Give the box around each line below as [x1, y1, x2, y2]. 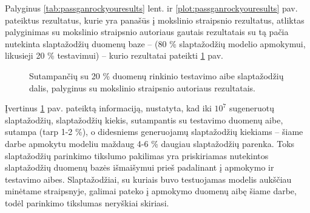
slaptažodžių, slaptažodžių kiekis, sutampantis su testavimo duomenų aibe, [5, 113, 283, 126]
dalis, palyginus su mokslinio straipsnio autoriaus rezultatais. [29, 81, 255, 94]
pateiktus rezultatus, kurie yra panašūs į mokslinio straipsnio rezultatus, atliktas [5, 13, 305, 26]
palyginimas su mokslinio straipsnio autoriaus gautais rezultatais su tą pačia [5, 25, 289, 38]
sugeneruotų [229, 102, 274, 114]
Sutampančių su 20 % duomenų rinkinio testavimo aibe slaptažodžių [29, 69, 284, 82]
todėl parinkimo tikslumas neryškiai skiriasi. [5, 196, 169, 209]
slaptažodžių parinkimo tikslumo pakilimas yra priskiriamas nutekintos [5, 149, 269, 162]
